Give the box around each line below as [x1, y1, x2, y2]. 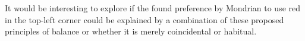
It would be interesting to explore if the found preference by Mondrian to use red [5, 2, 301, 14]
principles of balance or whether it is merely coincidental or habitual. [5, 25, 257, 37]
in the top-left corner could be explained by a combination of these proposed [5, 13, 284, 26]
